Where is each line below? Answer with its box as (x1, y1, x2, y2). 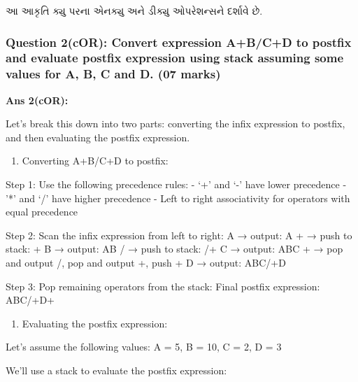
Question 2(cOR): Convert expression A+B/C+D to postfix (6, 33, 352, 50)
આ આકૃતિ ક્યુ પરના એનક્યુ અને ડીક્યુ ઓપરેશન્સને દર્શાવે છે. (6, 3, 263, 17)
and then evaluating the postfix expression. (6, 129, 190, 144)
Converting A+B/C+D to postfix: (22, 153, 169, 168)
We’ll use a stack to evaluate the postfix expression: (6, 362, 227, 377)
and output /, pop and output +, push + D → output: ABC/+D (6, 255, 286, 269)
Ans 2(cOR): (6, 92, 69, 107)
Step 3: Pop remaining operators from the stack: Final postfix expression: (6, 278, 320, 293)
